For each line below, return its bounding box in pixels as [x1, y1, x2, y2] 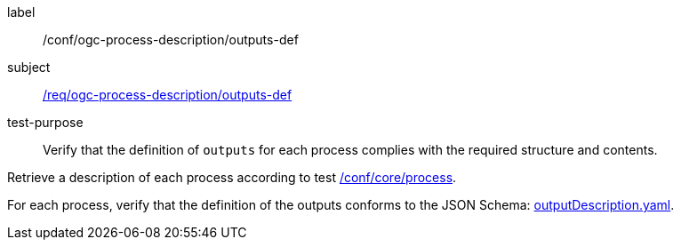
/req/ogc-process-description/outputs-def [43, 87, 292, 102]
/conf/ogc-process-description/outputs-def [43, 32, 299, 47]
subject [7, 60, 51, 75]
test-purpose [7, 115, 84, 130]
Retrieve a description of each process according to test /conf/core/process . [7, 170, 457, 185]
